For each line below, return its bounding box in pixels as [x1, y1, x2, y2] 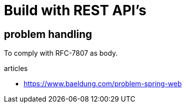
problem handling [4, 28, 93, 40]
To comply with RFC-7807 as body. [4, 49, 118, 58]
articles [4, 64, 28, 73]
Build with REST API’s [4, 2, 147, 19]
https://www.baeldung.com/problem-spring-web [24, 79, 182, 88]
